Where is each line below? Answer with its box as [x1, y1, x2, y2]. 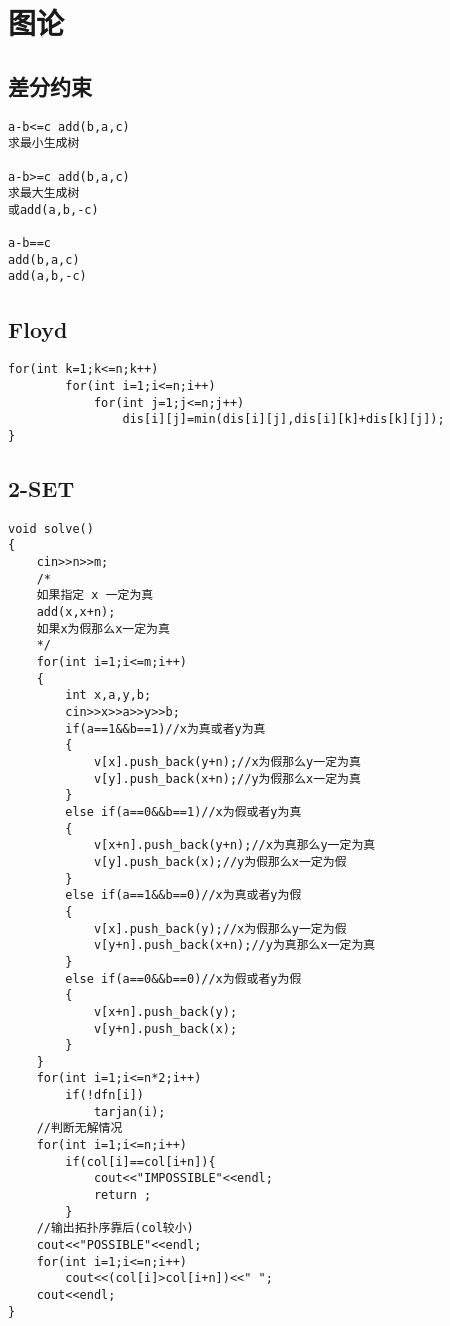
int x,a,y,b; [65, 688, 152, 703]
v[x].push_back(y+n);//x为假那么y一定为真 [93, 755, 361, 770]
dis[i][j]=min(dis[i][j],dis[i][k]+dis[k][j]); [122, 412, 445, 427]
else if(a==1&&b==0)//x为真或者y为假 [65, 888, 302, 903]
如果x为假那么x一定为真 [36, 621, 170, 636]
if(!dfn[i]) [65, 1088, 145, 1103]
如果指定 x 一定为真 [36, 588, 154, 603]
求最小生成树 [8, 136, 80, 151]
